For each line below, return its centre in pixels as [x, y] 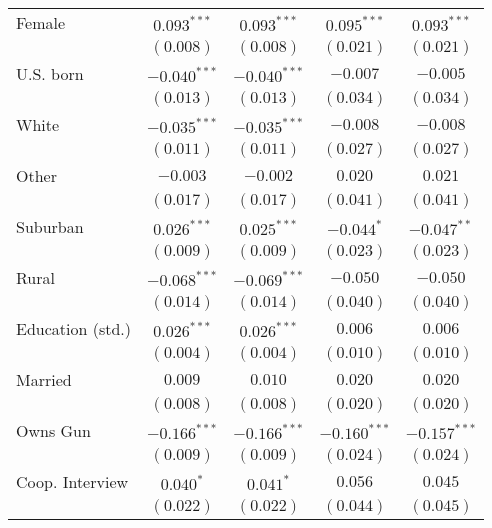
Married [44, 379]
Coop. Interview [72, 481]
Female [41, 22]
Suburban [50, 226]
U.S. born [50, 73]
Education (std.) [74, 328]
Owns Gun [53, 430]
